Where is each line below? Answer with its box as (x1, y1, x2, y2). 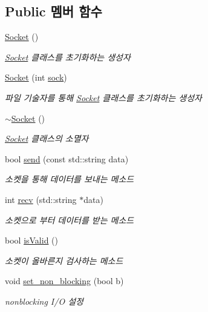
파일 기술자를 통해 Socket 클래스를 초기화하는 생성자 (5, 91, 202, 104)
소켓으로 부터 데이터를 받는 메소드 (5, 213, 134, 226)
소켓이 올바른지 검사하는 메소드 (5, 254, 123, 267)
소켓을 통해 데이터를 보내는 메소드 (5, 173, 134, 185)
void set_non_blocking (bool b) (5, 274, 124, 287)
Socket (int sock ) (5, 71, 67, 84)
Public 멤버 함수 (5, 2, 102, 21)
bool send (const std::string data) (5, 152, 129, 165)
